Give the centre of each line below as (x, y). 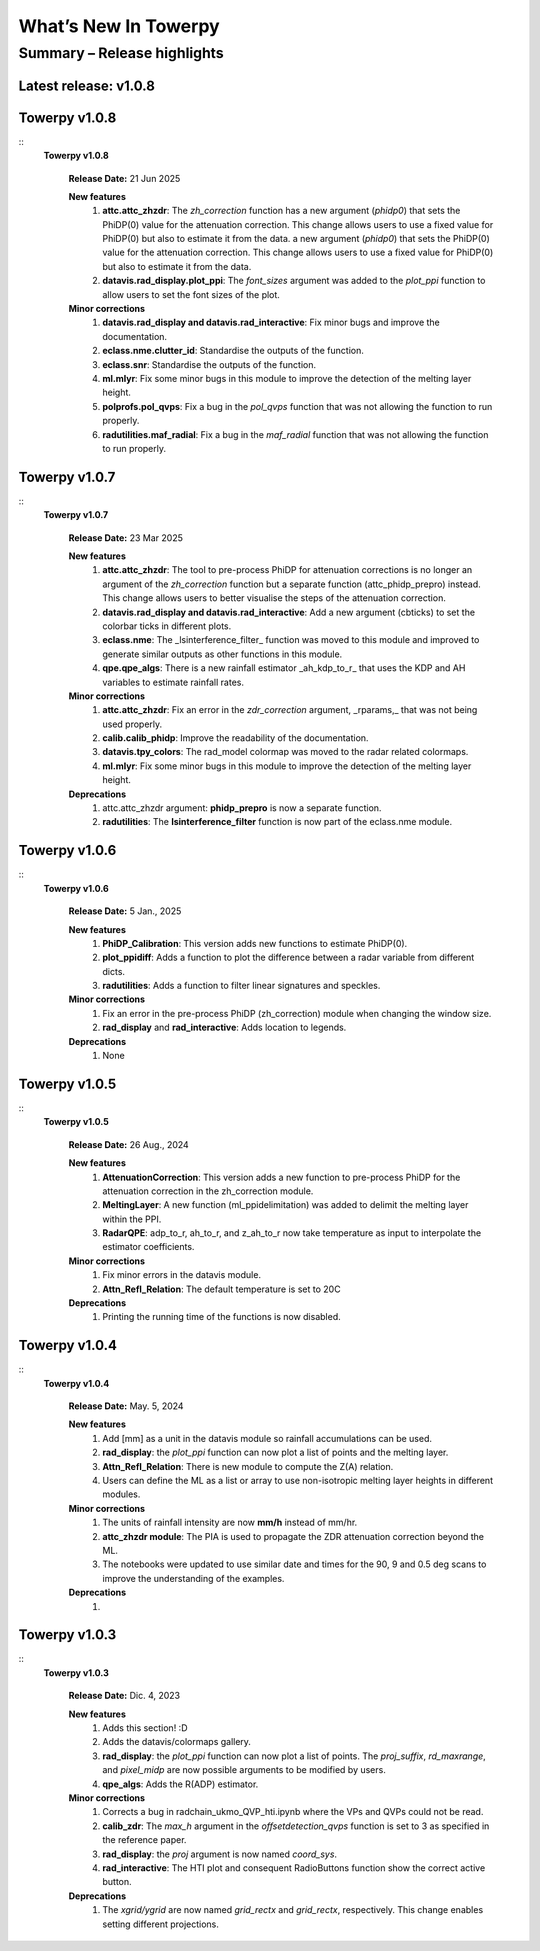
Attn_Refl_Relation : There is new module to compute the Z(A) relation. (248, 1466)
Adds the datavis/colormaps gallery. (177, 1742)
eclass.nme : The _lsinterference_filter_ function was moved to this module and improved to (291, 640)
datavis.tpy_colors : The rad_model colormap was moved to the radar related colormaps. (285, 752)
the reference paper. (144, 1840)
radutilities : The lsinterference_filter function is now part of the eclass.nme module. (277, 822)
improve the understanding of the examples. (193, 1578)
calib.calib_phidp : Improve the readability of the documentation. (235, 738)
